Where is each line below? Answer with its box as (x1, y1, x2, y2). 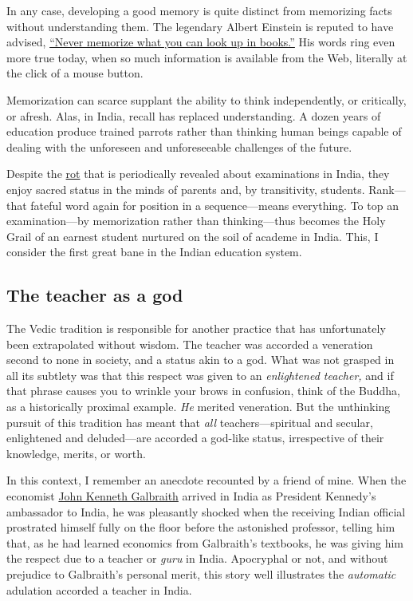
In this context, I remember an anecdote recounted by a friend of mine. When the (6, 472, 407, 488)
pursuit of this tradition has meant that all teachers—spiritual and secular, (6, 413, 373, 430)
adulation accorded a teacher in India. (6, 581, 192, 598)
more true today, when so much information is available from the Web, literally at (6, 49, 407, 65)
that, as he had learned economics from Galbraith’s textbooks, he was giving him (6, 534, 403, 551)
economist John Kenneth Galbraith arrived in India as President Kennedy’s (6, 488, 376, 504)
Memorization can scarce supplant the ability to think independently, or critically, (6, 91, 407, 108)
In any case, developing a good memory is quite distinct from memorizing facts (6, 2, 392, 18)
